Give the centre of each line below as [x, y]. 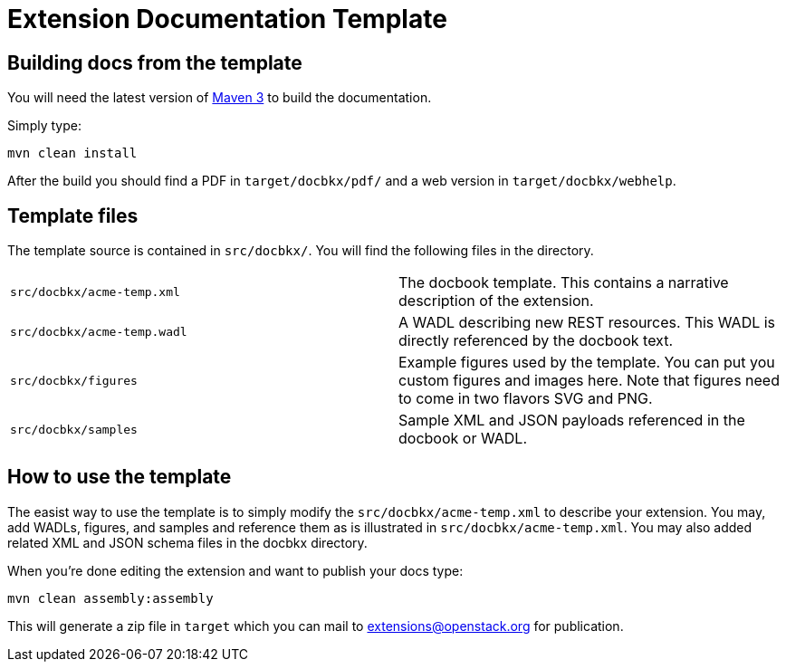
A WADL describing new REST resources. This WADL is [587, 323]
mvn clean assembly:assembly [110, 598]
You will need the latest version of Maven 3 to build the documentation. [220, 98]
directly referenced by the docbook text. [536, 341]
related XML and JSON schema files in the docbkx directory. [187, 542]
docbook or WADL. [463, 439]
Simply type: [44, 126]
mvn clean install [72, 153]
